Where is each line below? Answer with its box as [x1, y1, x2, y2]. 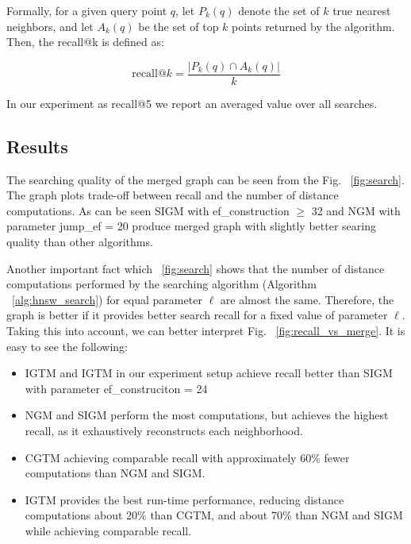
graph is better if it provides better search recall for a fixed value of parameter [6, 307, 388, 323]
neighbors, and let [6, 17, 94, 34]
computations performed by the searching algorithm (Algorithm [6, 276, 317, 292]
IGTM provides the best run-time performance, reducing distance [25, 491, 344, 507]
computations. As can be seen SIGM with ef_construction [6, 202, 290, 218]
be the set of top [138, 17, 219, 34]
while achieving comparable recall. [25, 522, 192, 538]
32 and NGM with [311, 202, 401, 218]
